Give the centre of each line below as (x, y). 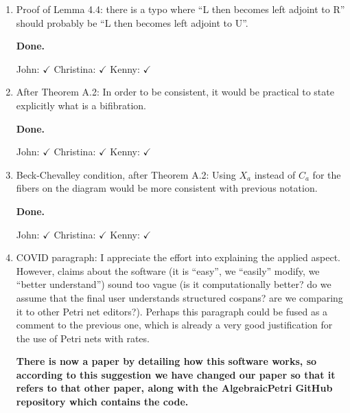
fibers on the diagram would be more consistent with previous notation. (167, 188)
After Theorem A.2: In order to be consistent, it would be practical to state (175, 92)
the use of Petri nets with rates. (83, 338)
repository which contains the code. (102, 402)
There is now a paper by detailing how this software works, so (166, 361)
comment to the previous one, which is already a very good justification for (174, 325)
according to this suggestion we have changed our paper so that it (176, 374)
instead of (275, 174)
